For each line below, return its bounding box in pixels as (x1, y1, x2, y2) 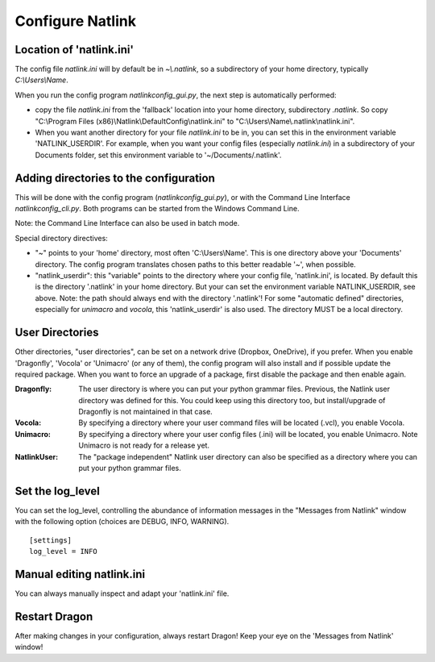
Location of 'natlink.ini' (14, 43, 135, 56)
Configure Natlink (14, 12, 137, 30)
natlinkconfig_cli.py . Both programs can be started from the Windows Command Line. (14, 204, 300, 214)
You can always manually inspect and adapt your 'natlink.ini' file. (14, 589, 230, 598)
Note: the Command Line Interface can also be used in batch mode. (14, 219, 240, 228)
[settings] (29, 535, 72, 544)
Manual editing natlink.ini (14, 567, 146, 581)
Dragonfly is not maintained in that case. (78, 407, 213, 417)
